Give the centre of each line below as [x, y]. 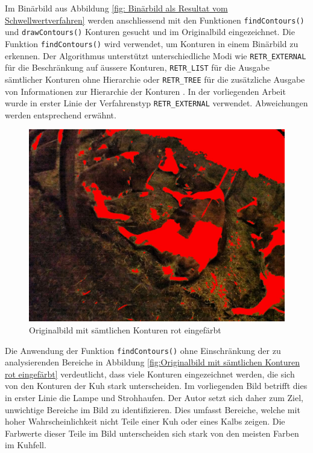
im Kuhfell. [26, 445]
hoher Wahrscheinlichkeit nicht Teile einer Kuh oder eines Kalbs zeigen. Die [145, 421]
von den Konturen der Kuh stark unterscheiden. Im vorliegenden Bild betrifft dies [156, 386]
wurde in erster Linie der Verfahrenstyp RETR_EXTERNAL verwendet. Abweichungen [156, 103]
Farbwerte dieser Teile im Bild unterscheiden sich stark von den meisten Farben [152, 433]
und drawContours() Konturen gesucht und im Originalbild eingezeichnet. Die [150, 32]
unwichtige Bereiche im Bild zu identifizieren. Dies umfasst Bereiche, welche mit [153, 409]
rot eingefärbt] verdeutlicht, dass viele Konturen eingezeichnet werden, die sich [150, 374]
